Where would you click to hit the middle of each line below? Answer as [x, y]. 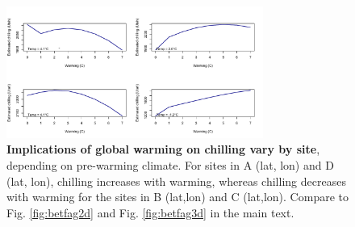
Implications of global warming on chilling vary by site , [163, 149]
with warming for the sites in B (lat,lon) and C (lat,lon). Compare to [177, 197]
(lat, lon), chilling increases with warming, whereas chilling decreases [176, 181]
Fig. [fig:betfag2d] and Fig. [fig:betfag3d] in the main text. [150, 212]
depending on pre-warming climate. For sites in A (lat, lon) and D [170, 164]
